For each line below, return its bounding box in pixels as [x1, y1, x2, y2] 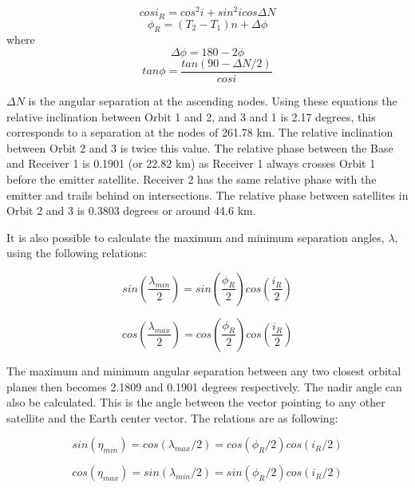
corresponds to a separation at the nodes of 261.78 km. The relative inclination [6, 124, 393, 141]
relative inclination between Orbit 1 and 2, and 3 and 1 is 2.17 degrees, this [6, 108, 376, 125]
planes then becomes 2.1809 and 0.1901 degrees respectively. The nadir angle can [6, 378, 402, 395]
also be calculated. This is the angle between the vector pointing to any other [6, 394, 385, 411]
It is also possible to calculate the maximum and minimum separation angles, [6, 228, 385, 245]
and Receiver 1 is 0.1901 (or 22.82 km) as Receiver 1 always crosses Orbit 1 [6, 155, 376, 172]
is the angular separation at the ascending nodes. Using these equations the [28, 92, 397, 109]
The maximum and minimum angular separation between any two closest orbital [6, 362, 401, 379]
